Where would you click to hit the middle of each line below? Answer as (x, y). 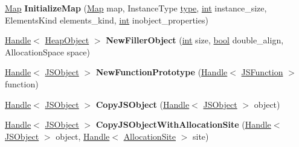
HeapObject (67, 40)
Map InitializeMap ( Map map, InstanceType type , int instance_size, (136, 8)
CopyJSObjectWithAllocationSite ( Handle (183, 124)
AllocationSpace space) (47, 52)
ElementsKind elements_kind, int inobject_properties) (107, 20)
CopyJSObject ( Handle (143, 104)
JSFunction (262, 72)
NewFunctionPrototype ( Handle (162, 72)
